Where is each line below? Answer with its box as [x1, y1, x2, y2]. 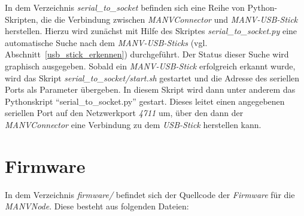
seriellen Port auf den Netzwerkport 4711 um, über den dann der [5, 107, 244, 119]
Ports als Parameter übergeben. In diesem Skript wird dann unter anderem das [5, 83, 296, 96]
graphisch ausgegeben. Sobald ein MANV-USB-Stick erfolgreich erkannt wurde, [5, 59, 296, 72]
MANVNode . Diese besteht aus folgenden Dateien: [5, 200, 189, 212]
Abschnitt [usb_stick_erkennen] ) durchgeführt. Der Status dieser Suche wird [5, 48, 289, 60]
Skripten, [5, 13, 38, 25]
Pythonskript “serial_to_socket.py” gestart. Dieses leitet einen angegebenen [5, 95, 285, 107]
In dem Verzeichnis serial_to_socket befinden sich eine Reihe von [5, 1, 245, 13]
